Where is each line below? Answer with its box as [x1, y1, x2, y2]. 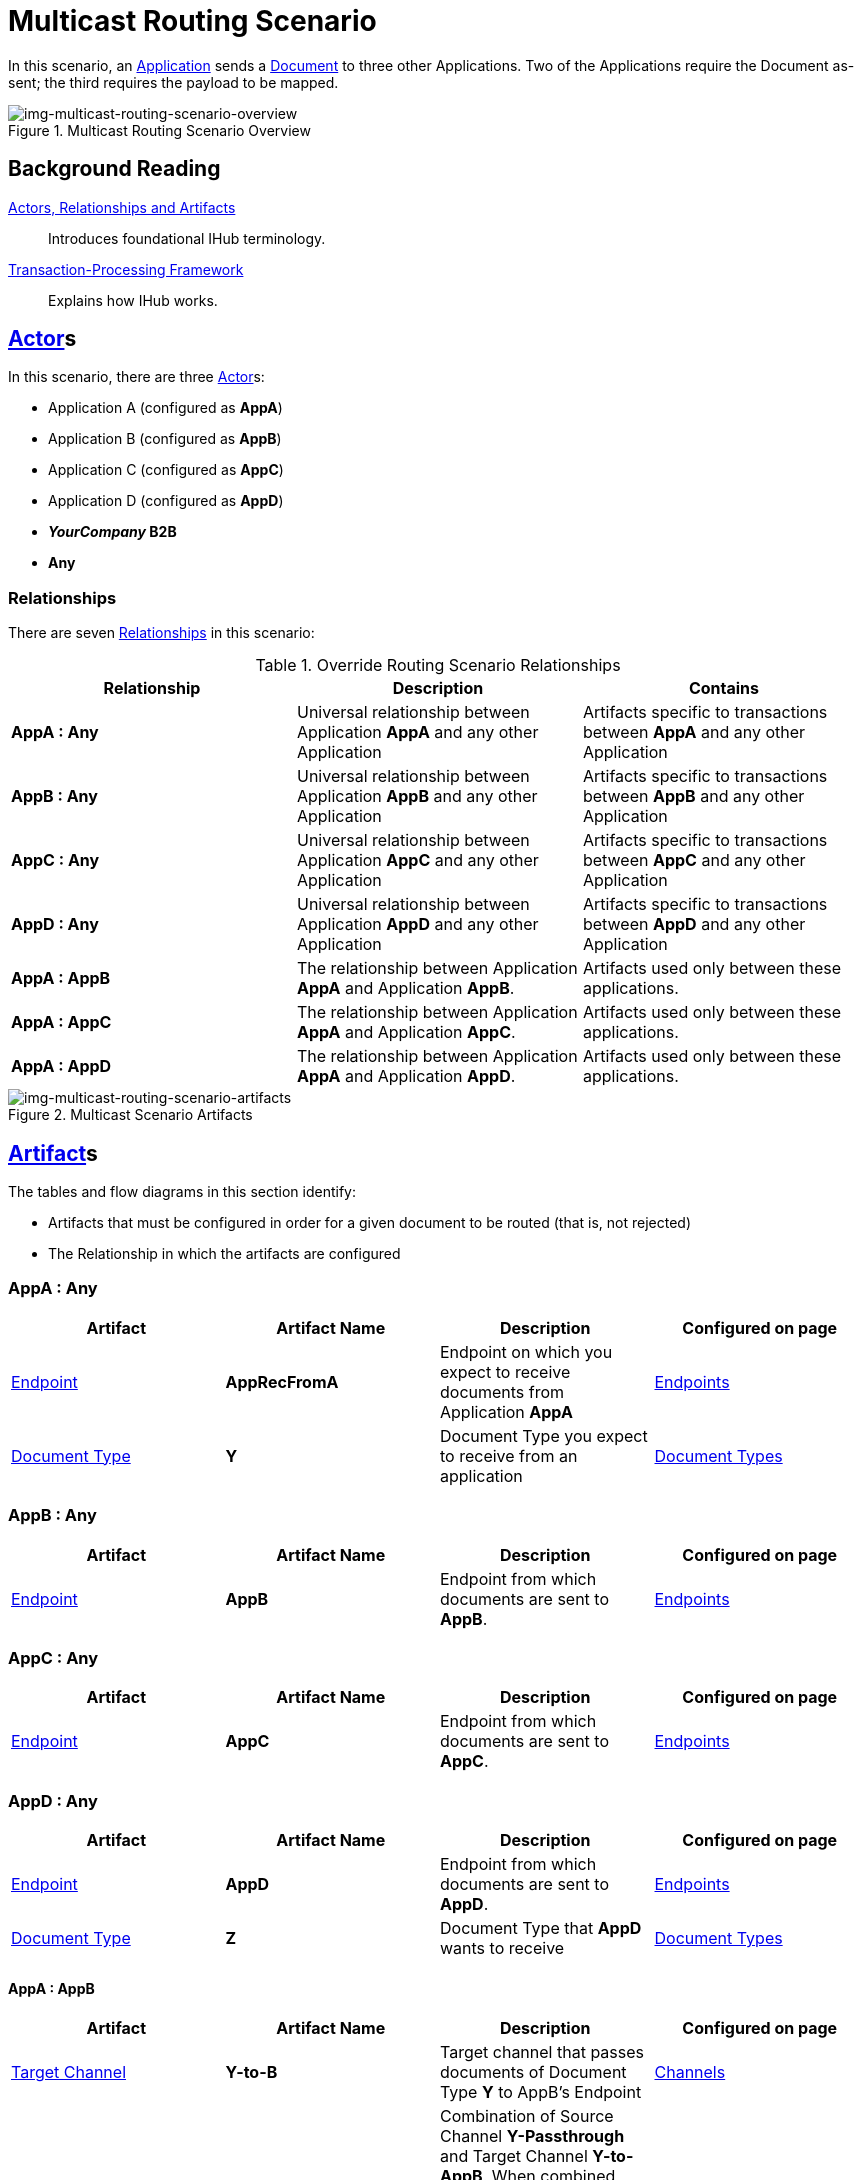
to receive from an [440, 1445, 578, 1466]
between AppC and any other [582, 850, 806, 871]
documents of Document [440, 2062, 627, 2083]
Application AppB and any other [296, 786, 538, 807]
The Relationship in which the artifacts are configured [48, 1245, 401, 1263]
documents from [440, 1381, 565, 1402]
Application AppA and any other [296, 722, 539, 743]
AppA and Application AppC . [296, 1022, 516, 1043]
